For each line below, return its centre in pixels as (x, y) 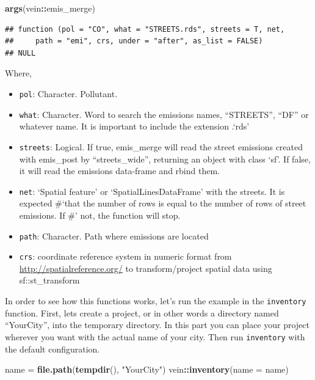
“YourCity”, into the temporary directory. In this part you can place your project (157, 325)
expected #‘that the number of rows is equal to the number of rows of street (163, 203)
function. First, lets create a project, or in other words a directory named (142, 312)
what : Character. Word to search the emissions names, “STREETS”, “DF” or (164, 114)
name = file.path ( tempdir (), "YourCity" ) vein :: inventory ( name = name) (147, 369)
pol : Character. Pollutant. (68, 93)
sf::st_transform (49, 280)
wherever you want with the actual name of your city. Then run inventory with (155, 336)
